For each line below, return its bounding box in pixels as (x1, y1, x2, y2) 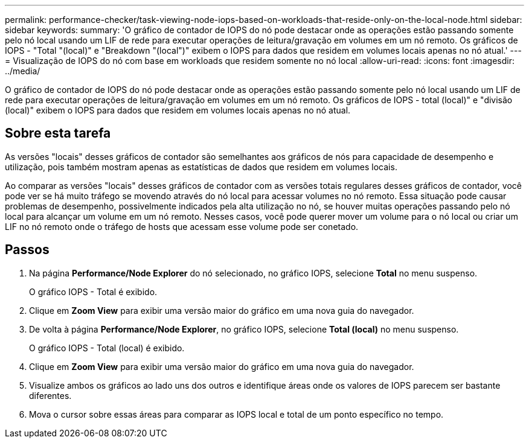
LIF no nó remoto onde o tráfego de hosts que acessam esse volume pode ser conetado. (5, 221, 359, 232)
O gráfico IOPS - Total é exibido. (29, 286, 158, 297)
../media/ (5, 66, 40, 76)
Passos (5, 242, 50, 258)
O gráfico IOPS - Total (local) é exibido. (29, 342, 185, 353)
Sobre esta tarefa (5, 126, 111, 141)
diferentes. (29, 390, 72, 401)
